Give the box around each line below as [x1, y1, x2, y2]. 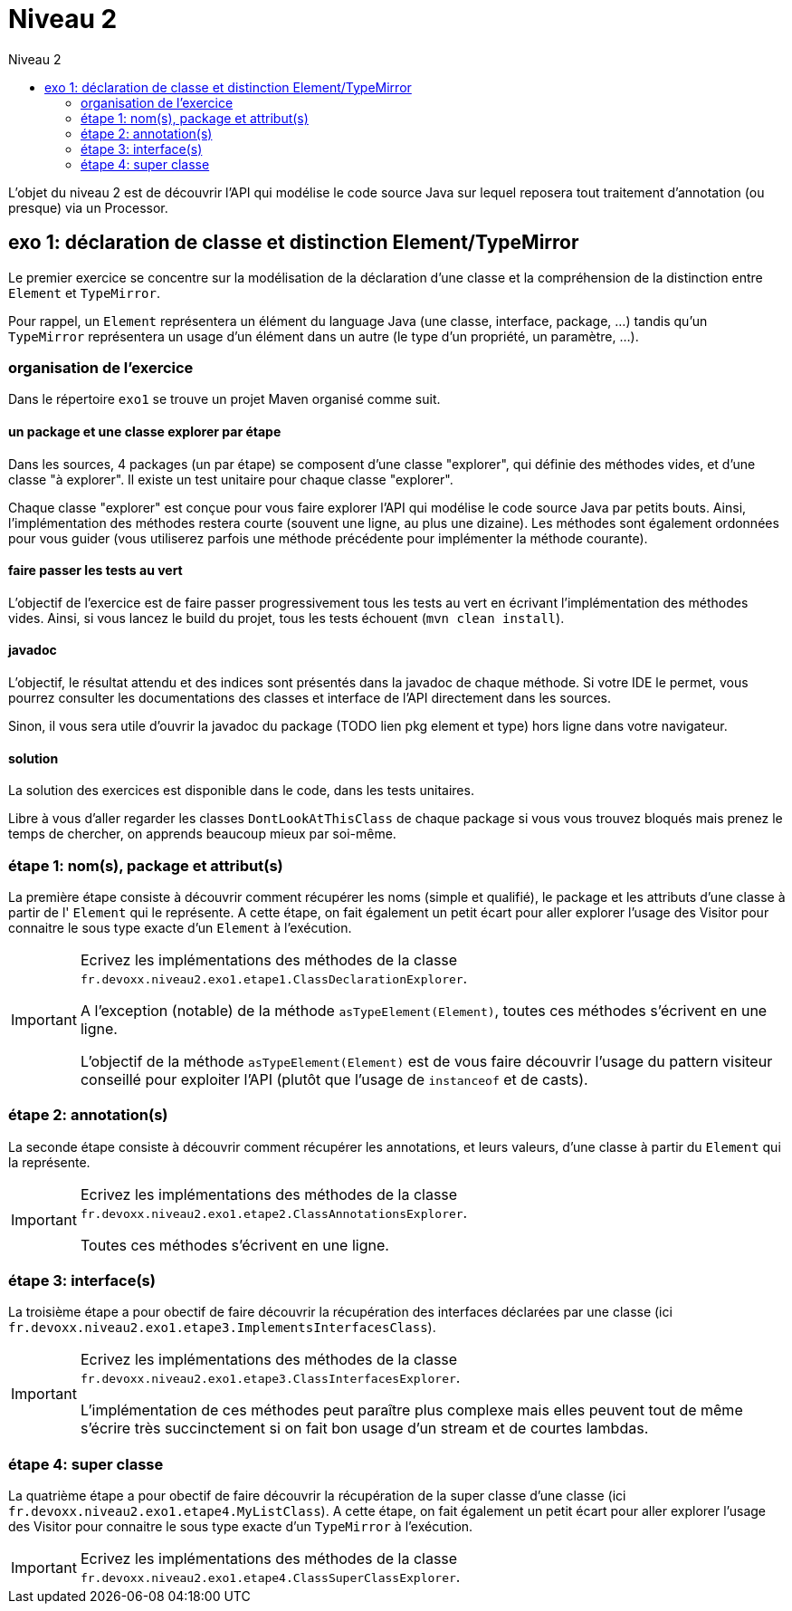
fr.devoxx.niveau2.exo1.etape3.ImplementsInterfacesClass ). [8, 1319, 436, 1336]
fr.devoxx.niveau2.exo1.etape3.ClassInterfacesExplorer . [80, 1368, 461, 1387]
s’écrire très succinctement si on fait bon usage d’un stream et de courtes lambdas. [80, 1419, 649, 1438]
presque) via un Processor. [8, 199, 168, 216]
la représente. [8, 1154, 91, 1170]
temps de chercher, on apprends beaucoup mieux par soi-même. [8, 826, 396, 842]
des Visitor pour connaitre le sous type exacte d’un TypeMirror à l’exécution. [8, 1519, 473, 1535]
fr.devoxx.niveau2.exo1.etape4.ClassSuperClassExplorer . [80, 1568, 461, 1587]
